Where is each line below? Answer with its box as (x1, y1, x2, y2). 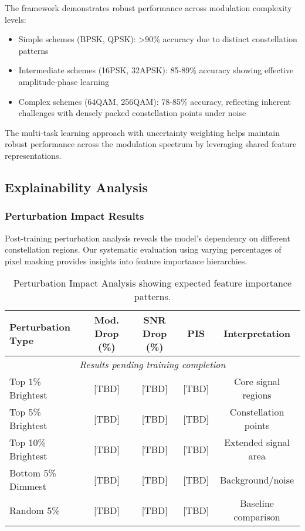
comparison (233, 510, 280, 524)
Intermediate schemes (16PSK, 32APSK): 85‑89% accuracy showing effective (18, 64, 294, 76)
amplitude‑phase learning (18, 75, 109, 87)
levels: (5, 13, 26, 25)
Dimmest (9, 479, 46, 493)
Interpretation (223, 326, 291, 341)
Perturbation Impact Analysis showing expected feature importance (13, 276, 292, 290)
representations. (5, 149, 62, 161)
